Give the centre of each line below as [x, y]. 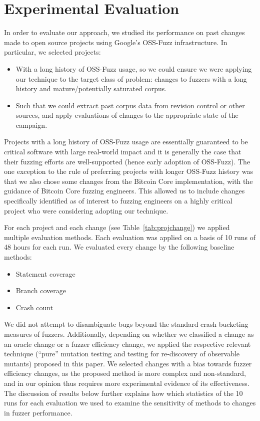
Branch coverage [41, 290]
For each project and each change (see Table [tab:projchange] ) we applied [117, 227]
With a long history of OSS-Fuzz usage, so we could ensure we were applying [134, 68]
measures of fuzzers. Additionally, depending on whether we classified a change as [129, 334]
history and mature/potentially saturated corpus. [91, 88]
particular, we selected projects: [52, 52]
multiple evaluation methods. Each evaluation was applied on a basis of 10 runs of [130, 237]
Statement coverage [45, 273]
